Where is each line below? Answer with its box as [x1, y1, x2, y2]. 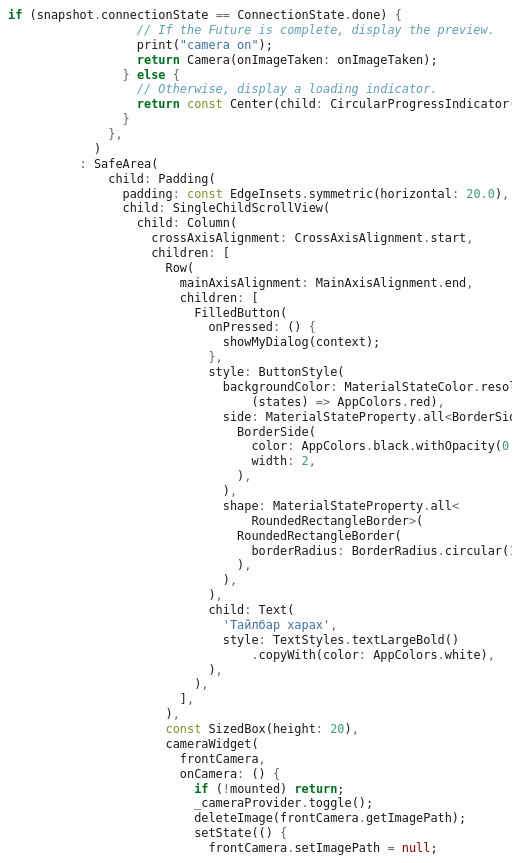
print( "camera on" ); [136, 37, 273, 52]
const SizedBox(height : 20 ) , [165, 722, 359, 736]
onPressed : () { [208, 320, 316, 335]
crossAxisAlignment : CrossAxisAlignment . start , [151, 231, 474, 246]
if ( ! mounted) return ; [194, 781, 345, 796]
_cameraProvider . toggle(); [194, 796, 374, 811]
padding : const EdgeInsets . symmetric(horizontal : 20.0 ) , [122, 186, 510, 201]
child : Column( [136, 216, 238, 231]
